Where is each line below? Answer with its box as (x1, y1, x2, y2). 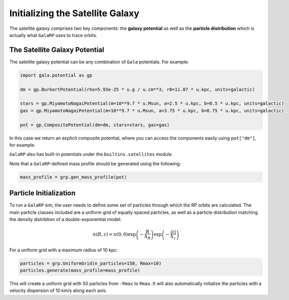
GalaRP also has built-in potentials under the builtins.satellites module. (9, 151, 173, 157)
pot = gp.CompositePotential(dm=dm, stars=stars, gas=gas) (20, 122, 170, 127)
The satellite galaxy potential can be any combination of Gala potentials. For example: (9, 59, 189, 65)
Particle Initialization (9, 189, 76, 197)
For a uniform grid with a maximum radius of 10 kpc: (9, 247, 118, 253)
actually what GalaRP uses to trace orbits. (9, 32, 98, 38)
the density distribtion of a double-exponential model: (9, 216, 121, 222)
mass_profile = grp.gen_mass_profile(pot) (20, 174, 127, 180)
